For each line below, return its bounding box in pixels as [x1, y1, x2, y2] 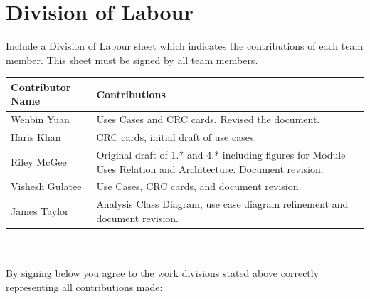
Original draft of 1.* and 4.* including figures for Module [96, 147, 346, 162]
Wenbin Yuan [11, 112, 70, 127]
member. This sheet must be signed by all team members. [6, 52, 258, 67]
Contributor [11, 79, 71, 94]
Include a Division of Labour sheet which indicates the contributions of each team [6, 38, 364, 53]
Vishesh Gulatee [11, 179, 82, 194]
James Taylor [11, 204, 69, 219]
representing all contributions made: [6, 279, 163, 294]
